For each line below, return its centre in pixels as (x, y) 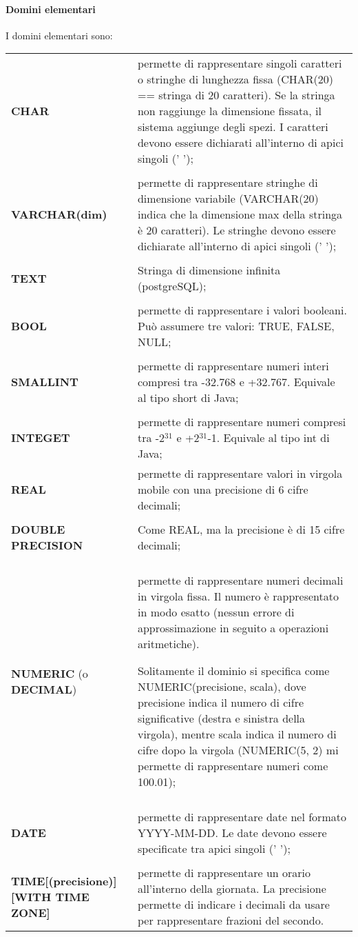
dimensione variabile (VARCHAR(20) (228, 199)
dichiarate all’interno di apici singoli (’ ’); (237, 246)
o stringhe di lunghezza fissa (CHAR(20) (235, 79)
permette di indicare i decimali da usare (233, 905)
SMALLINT (45, 382)
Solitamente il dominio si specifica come (233, 671)
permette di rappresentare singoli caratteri (240, 63)
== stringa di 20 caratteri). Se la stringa (236, 95)
